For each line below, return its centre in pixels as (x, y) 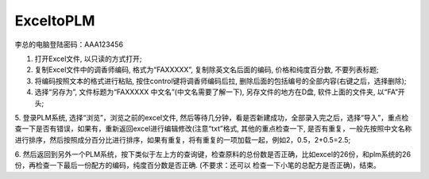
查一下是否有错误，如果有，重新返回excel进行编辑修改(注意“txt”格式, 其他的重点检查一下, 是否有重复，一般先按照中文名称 (213, 129)
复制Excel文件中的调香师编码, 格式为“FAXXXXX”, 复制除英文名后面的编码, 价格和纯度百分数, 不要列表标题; (207, 70)
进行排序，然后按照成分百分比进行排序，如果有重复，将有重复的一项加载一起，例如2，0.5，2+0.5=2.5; (183, 139)
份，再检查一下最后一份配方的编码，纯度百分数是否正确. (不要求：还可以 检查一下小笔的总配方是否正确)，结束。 (198, 166)
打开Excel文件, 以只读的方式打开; (88, 59)
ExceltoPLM (55, 21)
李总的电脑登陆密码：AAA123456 (69, 44)
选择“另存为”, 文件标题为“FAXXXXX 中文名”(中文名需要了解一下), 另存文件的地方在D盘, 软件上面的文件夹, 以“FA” (216, 92)
